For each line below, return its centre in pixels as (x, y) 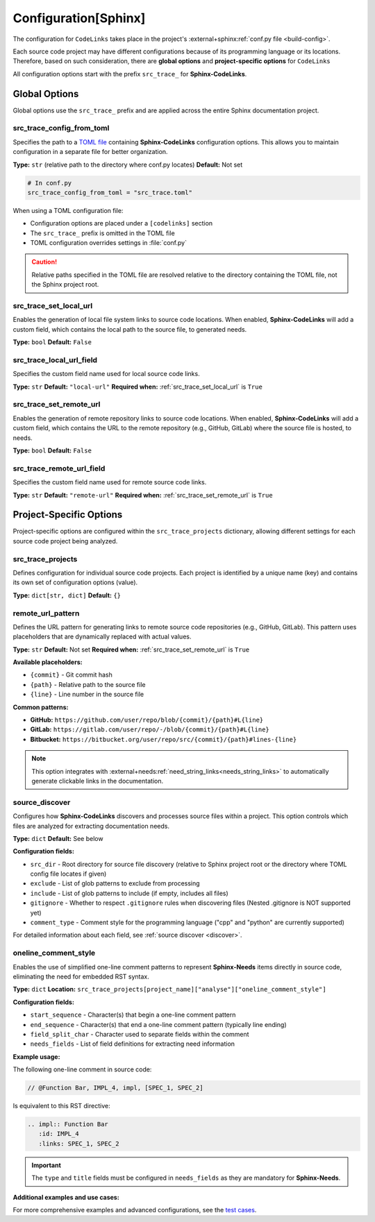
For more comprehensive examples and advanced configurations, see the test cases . (135, 1210)
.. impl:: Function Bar (68, 1125)
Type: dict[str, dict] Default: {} (67, 595)
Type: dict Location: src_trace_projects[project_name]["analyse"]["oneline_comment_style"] (169, 990)
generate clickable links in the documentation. (97, 781)
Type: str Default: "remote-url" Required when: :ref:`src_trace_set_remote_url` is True (143, 495)
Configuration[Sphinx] (79, 18)
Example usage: (36, 1056)
